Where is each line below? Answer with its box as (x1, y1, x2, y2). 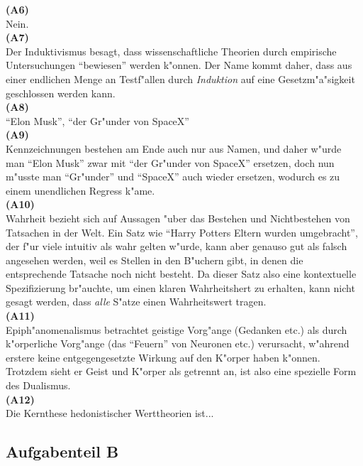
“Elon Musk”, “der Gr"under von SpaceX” (6, 113, 189, 128)
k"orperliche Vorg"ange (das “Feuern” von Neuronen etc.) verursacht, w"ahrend (6, 336, 350, 351)
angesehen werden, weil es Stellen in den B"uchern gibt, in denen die (6, 252, 303, 267)
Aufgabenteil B (6, 440, 119, 462)
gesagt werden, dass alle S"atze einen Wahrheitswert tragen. (6, 294, 267, 309)
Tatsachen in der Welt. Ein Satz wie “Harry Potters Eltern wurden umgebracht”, (6, 224, 358, 239)
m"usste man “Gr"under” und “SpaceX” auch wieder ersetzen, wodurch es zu (6, 169, 340, 184)
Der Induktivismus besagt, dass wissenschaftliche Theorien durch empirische (6, 43, 337, 58)
